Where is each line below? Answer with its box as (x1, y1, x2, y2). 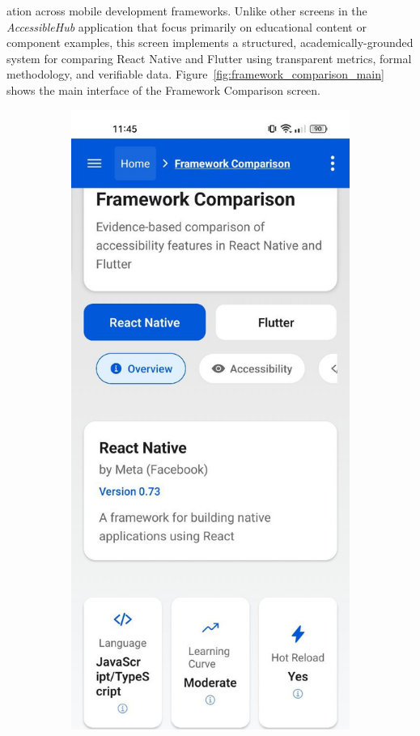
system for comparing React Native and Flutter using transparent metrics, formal (6, 49, 412, 66)
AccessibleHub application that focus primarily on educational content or (6, 18, 367, 35)
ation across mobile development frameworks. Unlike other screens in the (6, 2, 367, 19)
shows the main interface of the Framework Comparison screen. (6, 81, 320, 98)
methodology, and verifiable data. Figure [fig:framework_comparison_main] (6, 66, 384, 83)
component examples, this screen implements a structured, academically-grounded (6, 34, 414, 51)
